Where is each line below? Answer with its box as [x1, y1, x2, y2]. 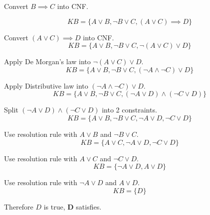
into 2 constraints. [102, 105, 157, 115]
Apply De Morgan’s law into [4, 56, 91, 67]
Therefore [4, 201, 33, 212]
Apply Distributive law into [4, 80, 88, 91]
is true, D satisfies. [43, 201, 102, 212]
